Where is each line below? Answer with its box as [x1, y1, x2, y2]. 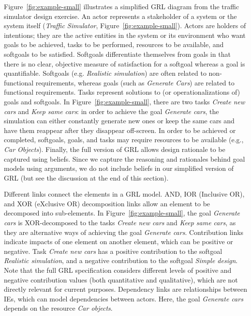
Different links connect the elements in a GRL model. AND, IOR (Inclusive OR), [4, 189, 245, 199]
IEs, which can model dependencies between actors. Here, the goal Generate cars [4, 293, 243, 303]
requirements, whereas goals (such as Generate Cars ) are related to [35, 77, 235, 87]
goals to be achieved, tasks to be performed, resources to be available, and [4, 39, 224, 50]
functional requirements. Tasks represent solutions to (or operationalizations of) [4, 87, 240, 97]
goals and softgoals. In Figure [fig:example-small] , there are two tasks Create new [4, 96, 245, 106]
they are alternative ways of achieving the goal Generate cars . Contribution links [4, 227, 244, 237]
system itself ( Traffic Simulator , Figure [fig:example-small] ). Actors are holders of [4, 20, 246, 31]
